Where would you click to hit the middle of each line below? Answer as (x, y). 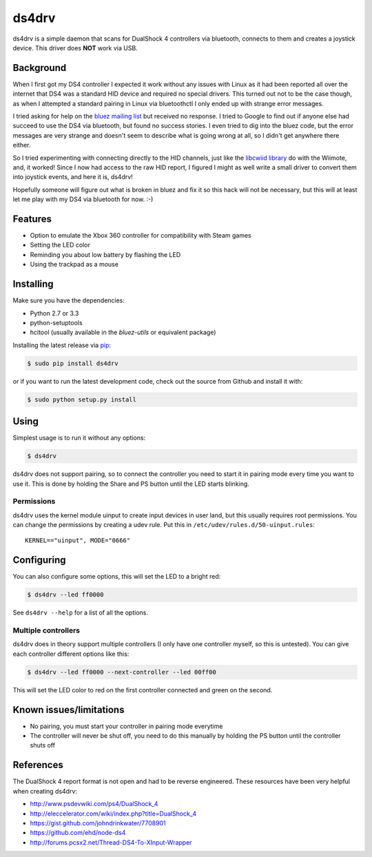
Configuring (39, 560)
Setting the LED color (60, 245)
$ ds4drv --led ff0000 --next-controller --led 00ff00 (122, 672)
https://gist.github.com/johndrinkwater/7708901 (98, 823)
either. (22, 145)
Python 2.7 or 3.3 (54, 313)
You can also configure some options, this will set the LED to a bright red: (117, 577)
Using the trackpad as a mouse (74, 265)
